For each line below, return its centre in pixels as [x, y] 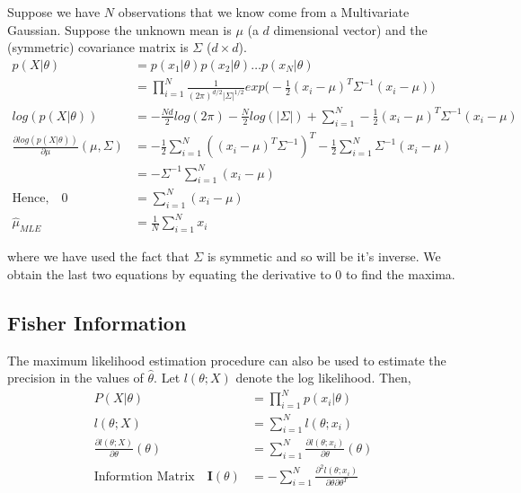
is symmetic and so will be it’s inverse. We [324, 256]
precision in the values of [75, 378]
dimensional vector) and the [350, 29]
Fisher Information [97, 322]
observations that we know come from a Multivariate [264, 12]
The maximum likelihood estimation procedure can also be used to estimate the [227, 360]
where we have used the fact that [98, 256]
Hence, [31, 198]
